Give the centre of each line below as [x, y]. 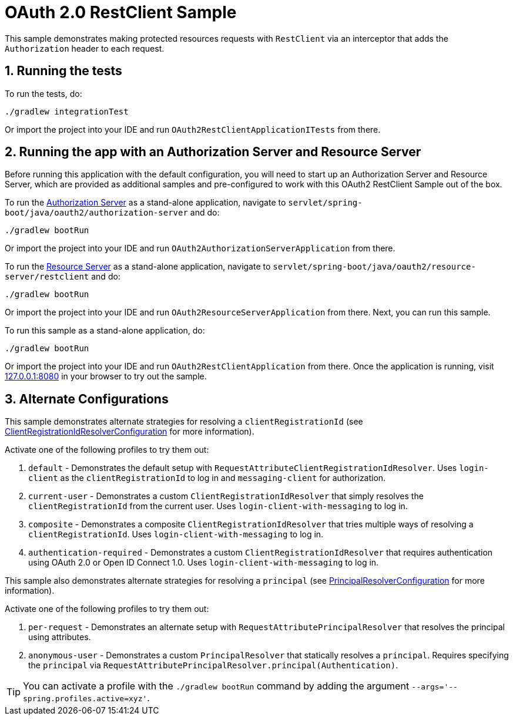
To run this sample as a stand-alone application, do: [105, 331]
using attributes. [60, 637]
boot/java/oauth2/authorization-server [96, 213]
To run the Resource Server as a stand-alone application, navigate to [138, 267]
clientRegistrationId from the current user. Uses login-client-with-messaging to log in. [218, 506]
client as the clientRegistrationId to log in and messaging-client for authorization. [207, 478]
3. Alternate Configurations [87, 399]
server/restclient [47, 277]
